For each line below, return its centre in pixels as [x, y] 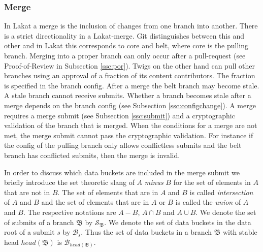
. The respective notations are [70, 212]
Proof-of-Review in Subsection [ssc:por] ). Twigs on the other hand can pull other [130, 65]
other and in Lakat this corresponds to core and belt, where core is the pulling [126, 45]
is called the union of [208, 202]
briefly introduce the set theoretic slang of [69, 182]
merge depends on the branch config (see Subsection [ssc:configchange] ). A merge [130, 105]
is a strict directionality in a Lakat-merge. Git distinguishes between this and [124, 35]
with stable [240, 232]
